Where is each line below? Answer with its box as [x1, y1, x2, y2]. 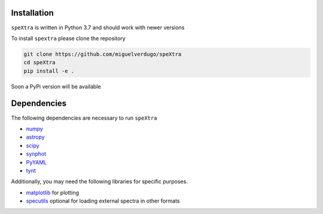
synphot [26, 150, 47, 158]
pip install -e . [23, 68, 75, 74]
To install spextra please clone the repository [11, 35, 126, 42]
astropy [26, 133, 45, 140]
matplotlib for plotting [26, 189, 80, 196]
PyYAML [26, 158, 47, 166]
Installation [11, 8, 54, 18]
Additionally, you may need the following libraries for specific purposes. [11, 178, 188, 185]
